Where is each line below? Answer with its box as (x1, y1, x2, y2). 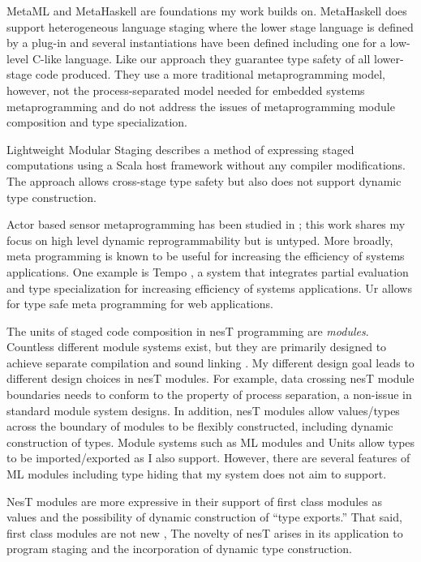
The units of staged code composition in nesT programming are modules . (6, 322, 369, 339)
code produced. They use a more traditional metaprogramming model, (35, 66, 386, 83)
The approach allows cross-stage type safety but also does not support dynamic (6, 172, 402, 189)
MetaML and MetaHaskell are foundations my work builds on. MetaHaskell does (6, 2, 407, 19)
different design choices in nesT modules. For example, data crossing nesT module (6, 370, 415, 387)
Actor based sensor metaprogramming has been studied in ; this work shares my (6, 216, 406, 233)
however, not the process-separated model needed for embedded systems (6, 81, 365, 98)
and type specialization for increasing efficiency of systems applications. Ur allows (6, 279, 412, 296)
